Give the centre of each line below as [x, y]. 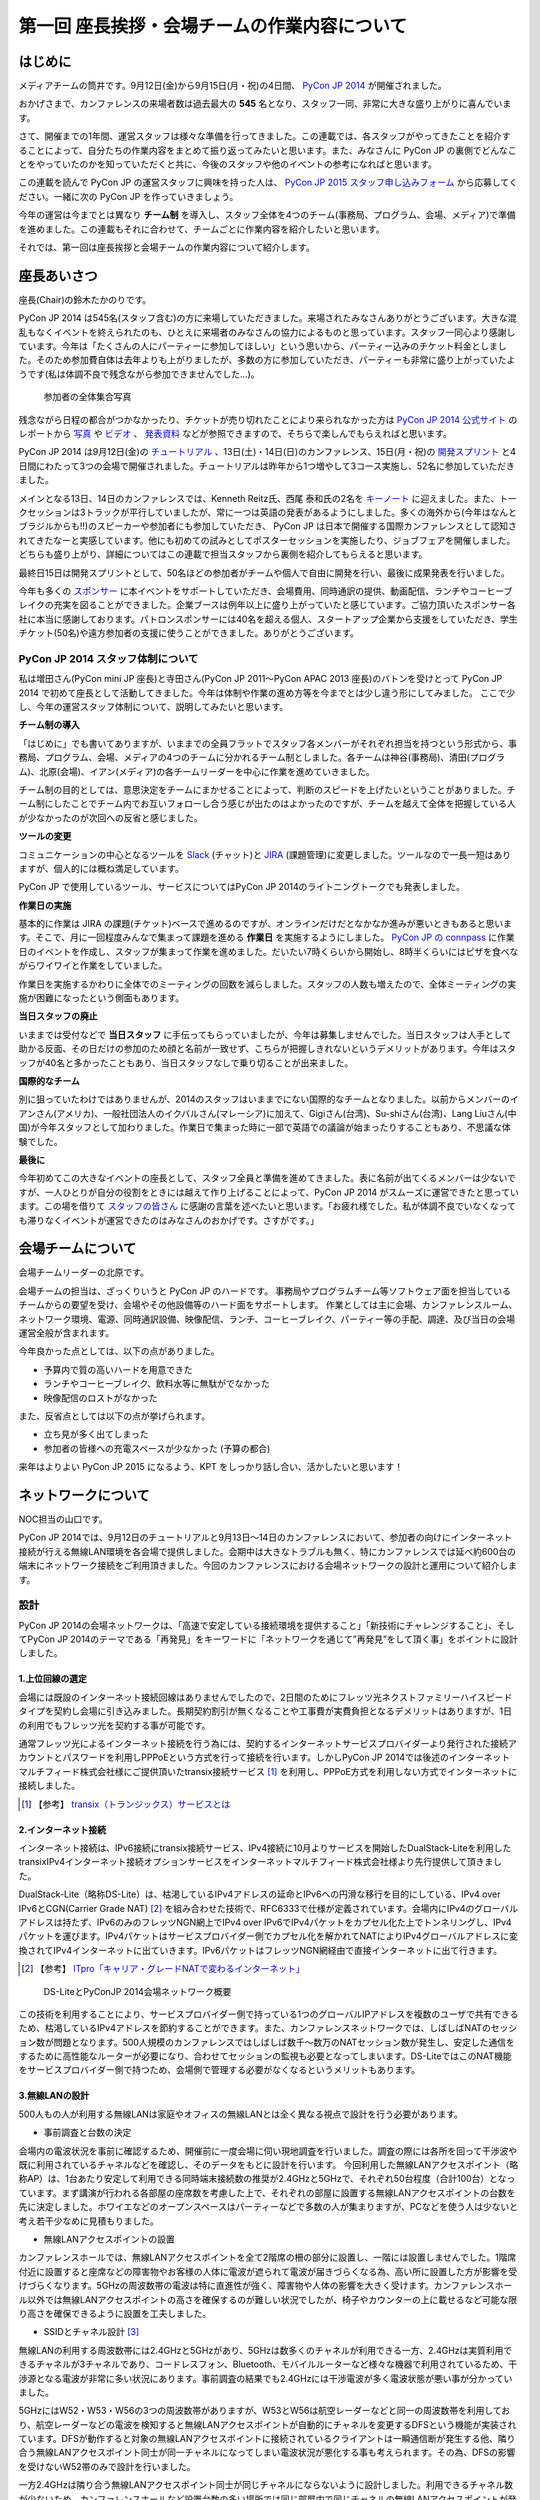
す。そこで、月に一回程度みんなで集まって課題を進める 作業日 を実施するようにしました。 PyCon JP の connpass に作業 [266, 937]
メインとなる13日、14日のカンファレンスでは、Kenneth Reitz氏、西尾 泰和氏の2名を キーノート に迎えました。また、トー [267, 498]
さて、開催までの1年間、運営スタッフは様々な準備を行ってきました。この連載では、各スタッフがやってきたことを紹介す [264, 136]
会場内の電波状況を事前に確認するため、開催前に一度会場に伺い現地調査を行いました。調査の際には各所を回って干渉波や [268, 2151]
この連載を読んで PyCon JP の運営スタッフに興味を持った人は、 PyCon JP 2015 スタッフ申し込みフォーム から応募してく [268, 182]
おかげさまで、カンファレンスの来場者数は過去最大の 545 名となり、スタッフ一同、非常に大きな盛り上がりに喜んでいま [265, 104]
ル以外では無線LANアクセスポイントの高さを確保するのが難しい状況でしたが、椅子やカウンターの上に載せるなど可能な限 [268, 2299]
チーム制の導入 [49, 725]
